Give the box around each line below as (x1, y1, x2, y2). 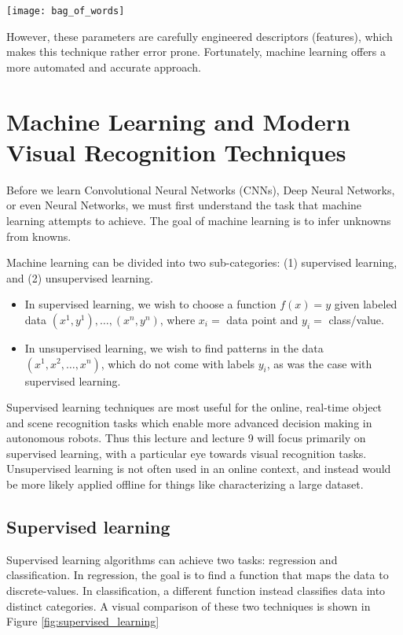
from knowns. (6, 227, 71, 244)
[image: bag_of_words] (6, 6, 125, 17)
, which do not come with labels (101, 355, 255, 371)
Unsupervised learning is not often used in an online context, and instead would (6, 460, 391, 477)
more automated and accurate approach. (6, 58, 201, 75)
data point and (226, 311, 299, 327)
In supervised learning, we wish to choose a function (24, 296, 277, 312)
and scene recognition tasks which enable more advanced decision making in (6, 414, 372, 430)
